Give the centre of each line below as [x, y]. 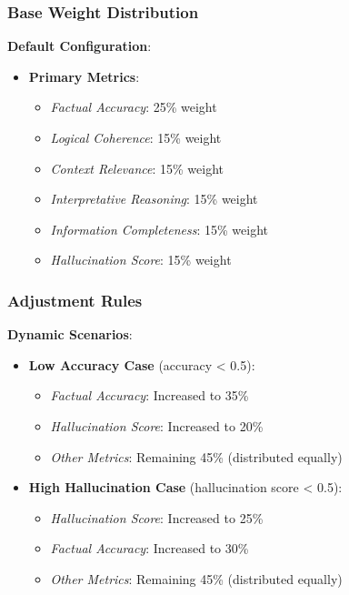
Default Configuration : [80, 46]
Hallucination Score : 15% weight [141, 260]
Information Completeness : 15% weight [160, 229]
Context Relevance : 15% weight [137, 168]
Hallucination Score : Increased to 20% [157, 425]
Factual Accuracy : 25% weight [134, 107]
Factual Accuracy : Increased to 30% [150, 548]
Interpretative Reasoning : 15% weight [154, 199]
